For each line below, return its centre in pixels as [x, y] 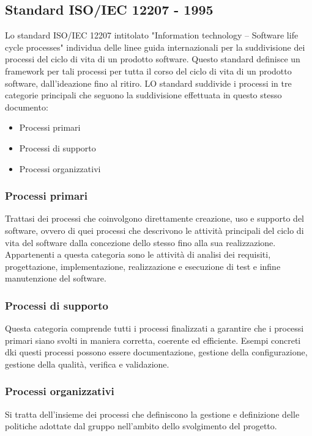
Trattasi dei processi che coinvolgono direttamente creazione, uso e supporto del [154, 218]
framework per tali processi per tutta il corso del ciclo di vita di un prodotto [148, 71]
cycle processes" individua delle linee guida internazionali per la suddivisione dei [155, 47]
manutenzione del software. [56, 278]
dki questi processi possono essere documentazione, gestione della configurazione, [156, 352]
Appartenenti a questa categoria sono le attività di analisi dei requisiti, [138, 254]
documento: [27, 107]
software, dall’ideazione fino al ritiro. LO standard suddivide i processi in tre [148, 83]
